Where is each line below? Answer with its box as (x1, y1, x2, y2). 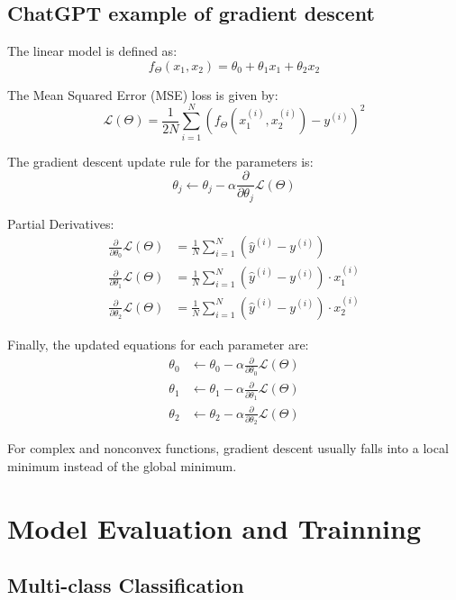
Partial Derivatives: (7, 214, 114, 232)
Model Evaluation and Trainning (7, 509, 421, 546)
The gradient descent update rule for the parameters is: (7, 151, 314, 170)
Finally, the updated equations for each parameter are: (7, 334, 309, 353)
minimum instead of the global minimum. (7, 456, 237, 475)
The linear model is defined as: (7, 41, 178, 60)
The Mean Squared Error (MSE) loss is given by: (7, 85, 278, 104)
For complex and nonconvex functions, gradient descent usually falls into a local (7, 439, 449, 458)
